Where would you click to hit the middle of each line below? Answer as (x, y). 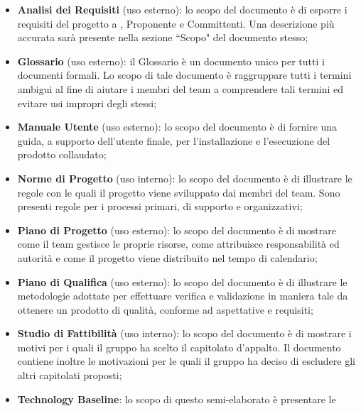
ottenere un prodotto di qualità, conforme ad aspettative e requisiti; (165, 309)
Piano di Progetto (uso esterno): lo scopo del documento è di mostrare (177, 230)
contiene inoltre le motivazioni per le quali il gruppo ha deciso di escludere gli (186, 361)
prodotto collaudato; (62, 154)
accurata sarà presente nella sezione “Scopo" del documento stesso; (163, 37)
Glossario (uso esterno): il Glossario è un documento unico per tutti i (171, 61)
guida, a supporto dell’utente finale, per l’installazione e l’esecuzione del (174, 140)
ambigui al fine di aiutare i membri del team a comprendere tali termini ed (180, 88)
